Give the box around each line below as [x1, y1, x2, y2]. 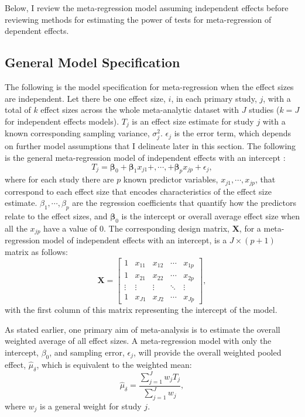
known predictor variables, [123, 173, 218, 185]
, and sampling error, [49, 346, 125, 358]
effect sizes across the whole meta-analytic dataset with [40, 104, 239, 116]
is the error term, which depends [174, 127, 292, 139]
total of [5, 104, 31, 116]
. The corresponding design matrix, [104, 222, 230, 234]
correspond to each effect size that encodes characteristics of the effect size [5, 185, 272, 197]
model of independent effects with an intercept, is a [42, 234, 227, 246]
